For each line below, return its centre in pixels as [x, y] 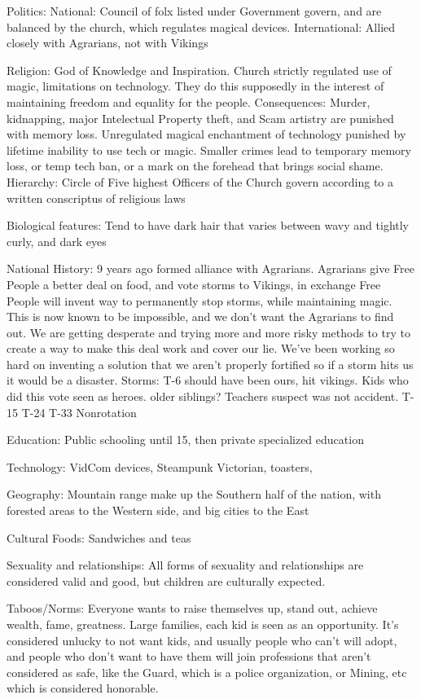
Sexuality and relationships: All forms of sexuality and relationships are [185, 565]
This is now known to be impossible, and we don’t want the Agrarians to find [200, 317]
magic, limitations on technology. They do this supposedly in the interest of [195, 86]
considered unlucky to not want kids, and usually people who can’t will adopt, [202, 640]
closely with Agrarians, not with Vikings [107, 43]
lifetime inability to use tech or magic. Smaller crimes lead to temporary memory [209, 149]
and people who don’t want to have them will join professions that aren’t [189, 656]
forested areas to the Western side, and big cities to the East [158, 510]
